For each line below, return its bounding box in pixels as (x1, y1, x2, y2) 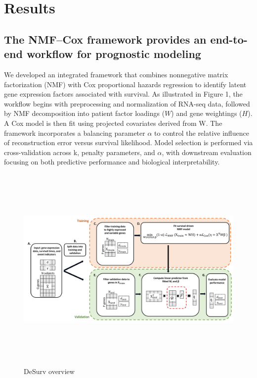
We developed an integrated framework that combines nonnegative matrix (4, 69, 228, 79)
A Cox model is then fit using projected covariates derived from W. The (4, 117, 222, 128)
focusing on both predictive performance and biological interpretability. (4, 157, 220, 167)
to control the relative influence (154, 127, 249, 138)
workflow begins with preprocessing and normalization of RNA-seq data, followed (4, 98, 250, 108)
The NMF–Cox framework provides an (4, 31, 207, 47)
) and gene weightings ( (171, 108, 242, 118)
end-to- (210, 31, 248, 47)
